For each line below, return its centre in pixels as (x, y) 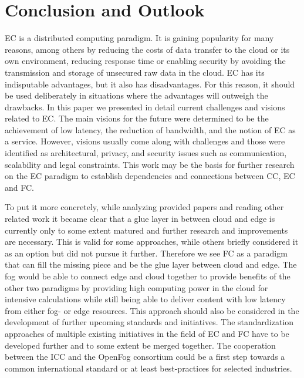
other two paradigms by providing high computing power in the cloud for (136, 287)
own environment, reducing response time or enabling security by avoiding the (145, 61)
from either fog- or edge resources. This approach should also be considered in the (152, 310)
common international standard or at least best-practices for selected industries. (148, 368)
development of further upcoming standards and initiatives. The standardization (149, 322)
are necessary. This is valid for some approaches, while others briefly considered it (152, 242)
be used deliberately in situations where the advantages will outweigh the (136, 95)
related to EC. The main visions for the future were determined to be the (137, 118)
